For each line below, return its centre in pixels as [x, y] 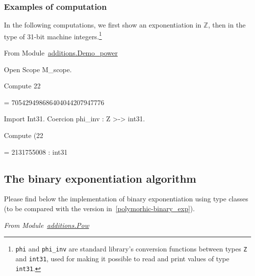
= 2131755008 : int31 [36, 152]
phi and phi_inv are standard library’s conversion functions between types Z [131, 249]
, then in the [227, 25]
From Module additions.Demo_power [61, 53]
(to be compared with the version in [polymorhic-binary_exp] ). [100, 208]
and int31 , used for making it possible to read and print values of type [122, 258]
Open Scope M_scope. [38, 69]
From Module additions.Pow [47, 225]
